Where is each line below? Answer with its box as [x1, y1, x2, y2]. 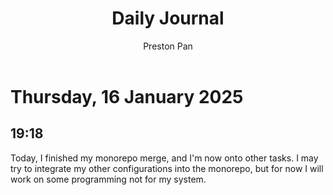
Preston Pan [143, 40, 193, 52]
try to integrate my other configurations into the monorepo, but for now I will [10, 162, 324, 174]
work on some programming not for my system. [10, 173, 207, 185]
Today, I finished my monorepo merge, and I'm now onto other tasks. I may [10, 152, 319, 164]
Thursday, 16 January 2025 [10, 85, 244, 108]
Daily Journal [111, 7, 225, 30]
